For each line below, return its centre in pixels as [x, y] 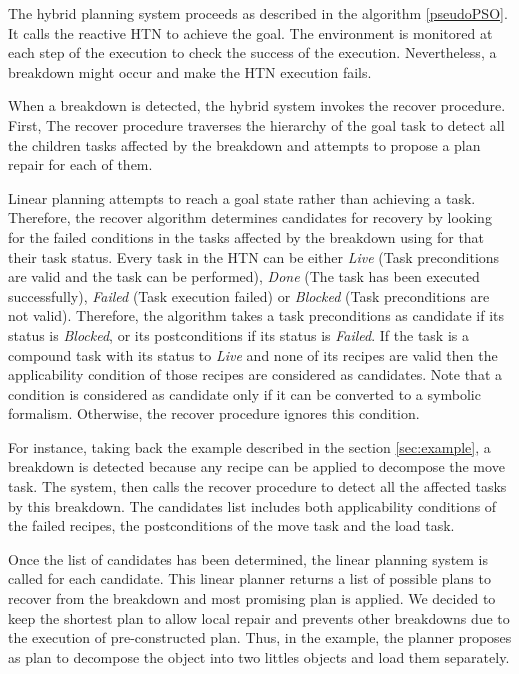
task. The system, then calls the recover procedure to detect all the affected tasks [257, 486]
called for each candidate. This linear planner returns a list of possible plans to [249, 578]
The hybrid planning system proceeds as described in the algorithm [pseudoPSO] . [258, 13]
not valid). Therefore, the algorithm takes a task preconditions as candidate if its [256, 315]
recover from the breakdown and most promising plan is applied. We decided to [252, 598]
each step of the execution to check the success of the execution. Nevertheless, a [252, 52]
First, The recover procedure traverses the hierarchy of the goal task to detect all [256, 124]
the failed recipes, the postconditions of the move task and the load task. [231, 525]
